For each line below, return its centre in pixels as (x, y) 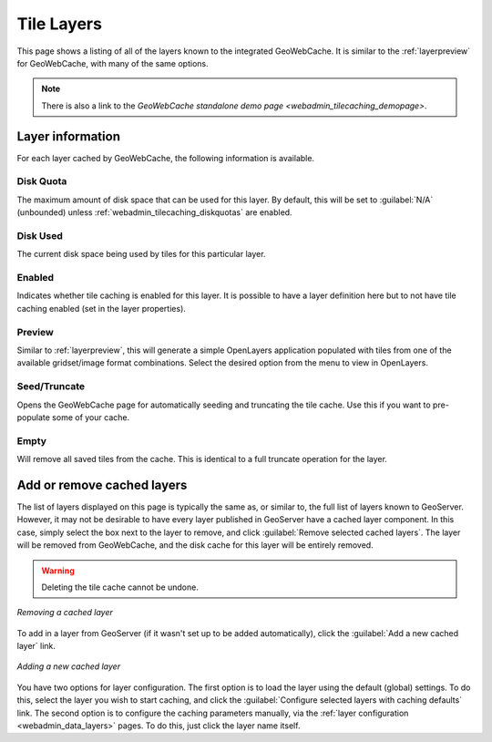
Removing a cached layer (65, 613)
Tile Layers (59, 24)
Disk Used (40, 235)
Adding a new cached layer (69, 666)
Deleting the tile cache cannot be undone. (120, 587)
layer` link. (36, 646)
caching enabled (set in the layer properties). (102, 308)
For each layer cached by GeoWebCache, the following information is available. (165, 158)
